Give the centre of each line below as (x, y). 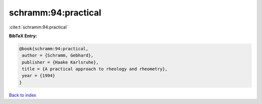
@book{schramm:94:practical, (54, 49)
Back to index (23, 95)
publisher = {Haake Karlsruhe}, (60, 62)
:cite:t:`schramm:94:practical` (38, 27)
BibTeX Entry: (23, 36)
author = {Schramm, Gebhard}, (58, 55)
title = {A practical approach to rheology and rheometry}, (95, 69)
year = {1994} (39, 76)
